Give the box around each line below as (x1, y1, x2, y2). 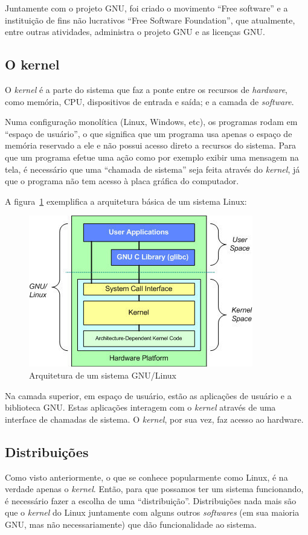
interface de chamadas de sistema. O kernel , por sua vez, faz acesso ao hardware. (5, 412, 304, 425)
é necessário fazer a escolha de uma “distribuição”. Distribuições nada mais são (5, 494, 297, 507)
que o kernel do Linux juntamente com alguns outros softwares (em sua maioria (5, 506, 300, 519)
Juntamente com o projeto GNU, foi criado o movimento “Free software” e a (5, 2, 288, 14)
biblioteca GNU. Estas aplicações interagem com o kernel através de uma (5, 401, 276, 414)
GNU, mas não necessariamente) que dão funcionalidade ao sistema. (5, 517, 257, 530)
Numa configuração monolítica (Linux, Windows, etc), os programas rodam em (5, 115, 298, 128)
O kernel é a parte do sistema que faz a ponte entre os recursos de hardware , (5, 83, 287, 95)
